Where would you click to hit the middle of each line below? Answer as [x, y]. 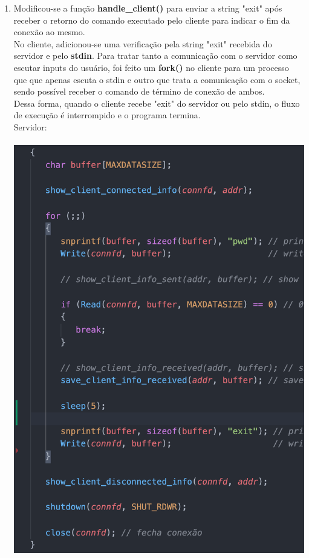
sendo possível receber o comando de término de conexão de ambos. [139, 91]
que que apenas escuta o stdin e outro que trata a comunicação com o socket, [157, 79]
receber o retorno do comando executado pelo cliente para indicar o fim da [152, 20]
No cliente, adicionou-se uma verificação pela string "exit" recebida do [143, 43]
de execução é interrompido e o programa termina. [107, 115]
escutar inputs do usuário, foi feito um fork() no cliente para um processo [151, 67]
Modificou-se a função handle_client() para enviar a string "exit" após [148, 8]
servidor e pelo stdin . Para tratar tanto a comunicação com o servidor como [155, 55]
